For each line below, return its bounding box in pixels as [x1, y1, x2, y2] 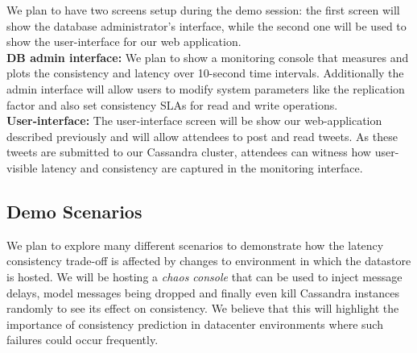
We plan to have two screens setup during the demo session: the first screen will [6, 2, 400, 18]
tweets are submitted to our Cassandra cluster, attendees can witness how [6, 143, 371, 160]
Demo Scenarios [6, 198, 142, 223]
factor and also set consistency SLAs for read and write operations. [6, 96, 338, 113]
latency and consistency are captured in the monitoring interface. [41, 159, 363, 176]
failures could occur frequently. [6, 331, 159, 348]
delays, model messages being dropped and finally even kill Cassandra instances [6, 284, 399, 301]
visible [6, 159, 38, 176]
